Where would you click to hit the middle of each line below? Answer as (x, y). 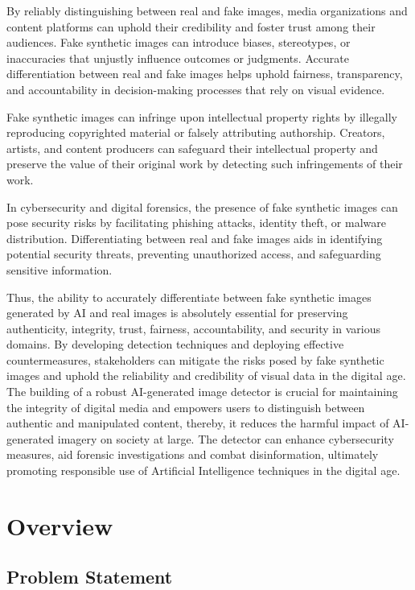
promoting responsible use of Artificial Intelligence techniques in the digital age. (203, 470)
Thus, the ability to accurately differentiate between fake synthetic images (189, 297)
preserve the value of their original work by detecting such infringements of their (205, 164)
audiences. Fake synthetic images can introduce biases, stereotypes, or (179, 42)
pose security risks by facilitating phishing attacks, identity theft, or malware (196, 223)
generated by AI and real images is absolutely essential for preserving (177, 313)
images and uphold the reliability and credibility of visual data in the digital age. (206, 375)
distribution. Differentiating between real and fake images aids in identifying (195, 238)
